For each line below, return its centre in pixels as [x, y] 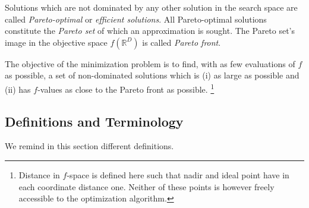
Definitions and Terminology [94, 121]
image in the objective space [56, 42]
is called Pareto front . [182, 42]
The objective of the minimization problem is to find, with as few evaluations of [150, 63]
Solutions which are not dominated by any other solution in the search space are [151, 7]
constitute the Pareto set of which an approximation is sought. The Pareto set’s [150, 31]
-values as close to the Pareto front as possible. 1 [126, 88]
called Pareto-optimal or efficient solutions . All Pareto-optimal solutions [136, 19]
